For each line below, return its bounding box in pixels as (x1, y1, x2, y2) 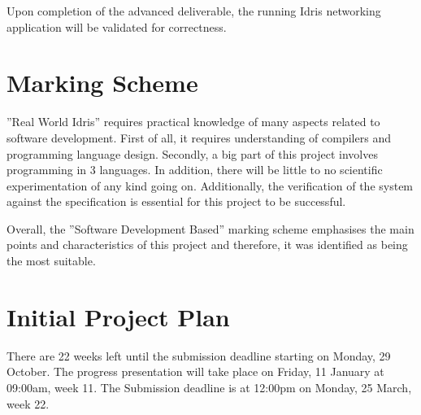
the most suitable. (7, 252, 96, 269)
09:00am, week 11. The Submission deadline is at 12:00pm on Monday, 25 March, (7, 378, 412, 395)
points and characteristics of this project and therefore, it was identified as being (7, 236, 408, 253)
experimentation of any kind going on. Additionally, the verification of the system (7, 177, 414, 194)
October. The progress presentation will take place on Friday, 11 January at (7, 363, 384, 380)
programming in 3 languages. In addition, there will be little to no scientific (7, 161, 383, 178)
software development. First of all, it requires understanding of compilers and (7, 129, 391, 146)
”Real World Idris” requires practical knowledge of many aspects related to (7, 113, 380, 130)
